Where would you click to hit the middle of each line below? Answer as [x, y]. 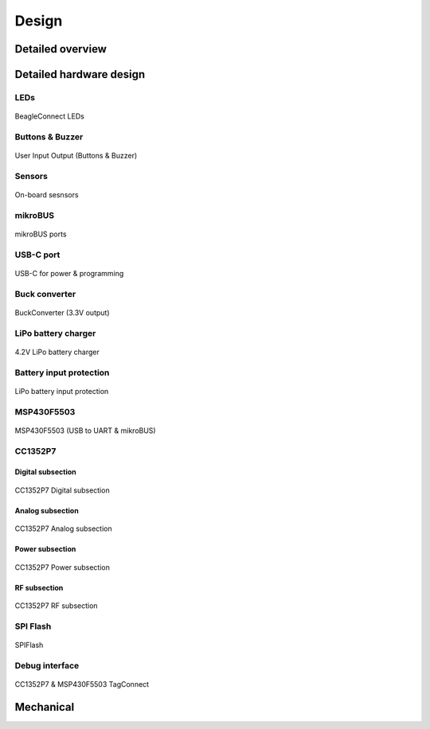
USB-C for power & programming [69, 273]
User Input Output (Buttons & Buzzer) [76, 156]
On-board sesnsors [47, 195]
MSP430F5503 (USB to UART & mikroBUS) [85, 431]
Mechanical [45, 707]
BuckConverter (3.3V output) [62, 312]
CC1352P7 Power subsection [63, 567]
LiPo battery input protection [62, 391]
